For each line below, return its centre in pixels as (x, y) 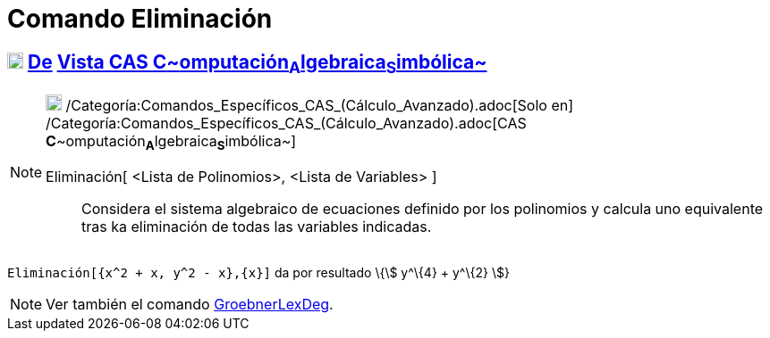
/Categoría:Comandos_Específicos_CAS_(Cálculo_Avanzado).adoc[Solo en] (320, 106)
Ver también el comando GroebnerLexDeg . (190, 304)
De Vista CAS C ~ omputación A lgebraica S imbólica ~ (257, 63)
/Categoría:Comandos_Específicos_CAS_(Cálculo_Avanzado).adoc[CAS (286, 124)
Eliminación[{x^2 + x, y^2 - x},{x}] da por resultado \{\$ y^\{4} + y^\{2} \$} (258, 272)
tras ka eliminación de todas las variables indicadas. (257, 226)
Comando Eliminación (140, 19)
